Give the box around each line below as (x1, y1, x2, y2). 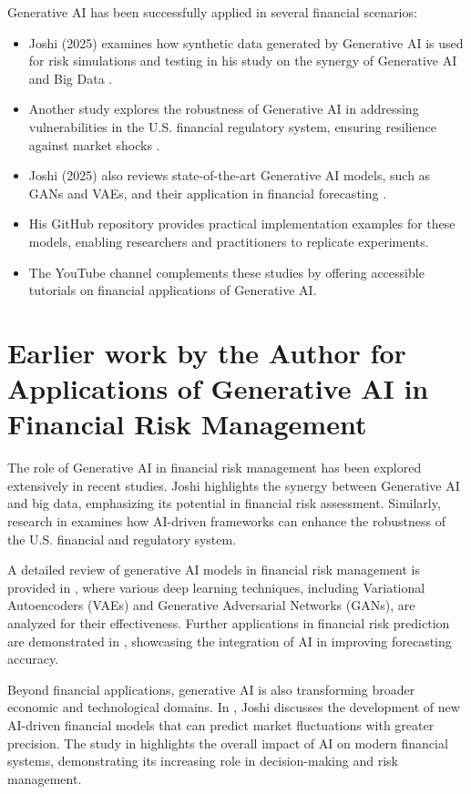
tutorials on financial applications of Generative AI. (28, 280, 317, 300)
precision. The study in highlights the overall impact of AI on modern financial (7, 733, 448, 752)
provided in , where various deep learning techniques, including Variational (7, 577, 425, 596)
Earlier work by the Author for (7, 333, 406, 371)
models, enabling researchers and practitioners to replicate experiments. (28, 231, 429, 250)
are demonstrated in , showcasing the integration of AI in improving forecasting (7, 631, 452, 650)
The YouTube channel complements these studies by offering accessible (28, 262, 425, 281)
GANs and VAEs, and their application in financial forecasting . (28, 183, 387, 202)
